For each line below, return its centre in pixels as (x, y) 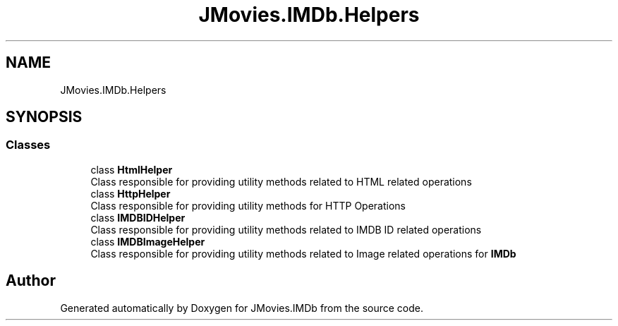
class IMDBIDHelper (138, 217)
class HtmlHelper (132, 169)
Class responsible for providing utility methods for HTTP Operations (248, 205)
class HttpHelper (131, 193)
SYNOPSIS (44, 117)
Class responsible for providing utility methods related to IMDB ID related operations (286, 229)
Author (31, 281)
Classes (28, 145)
